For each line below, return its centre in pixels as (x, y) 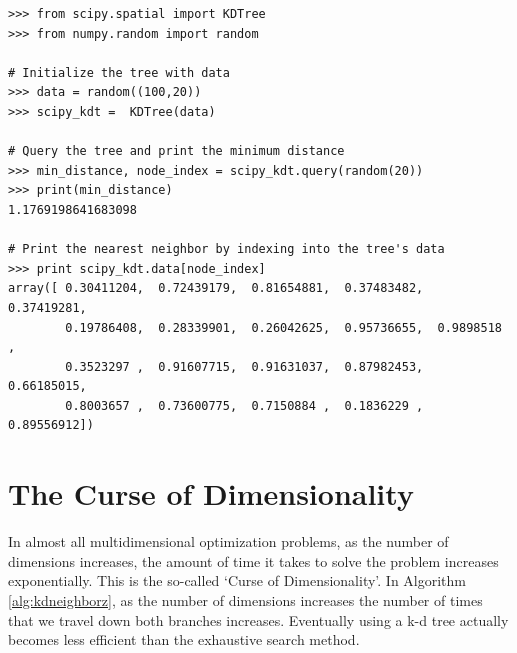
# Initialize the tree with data (119, 72)
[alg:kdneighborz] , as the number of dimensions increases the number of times (245, 599)
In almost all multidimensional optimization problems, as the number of (228, 541)
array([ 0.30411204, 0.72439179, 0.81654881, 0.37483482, (216, 288)
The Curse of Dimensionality (211, 493)
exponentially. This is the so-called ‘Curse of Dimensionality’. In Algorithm (237, 580)
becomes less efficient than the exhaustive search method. (184, 639)
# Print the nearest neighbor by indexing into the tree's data (226, 249)
